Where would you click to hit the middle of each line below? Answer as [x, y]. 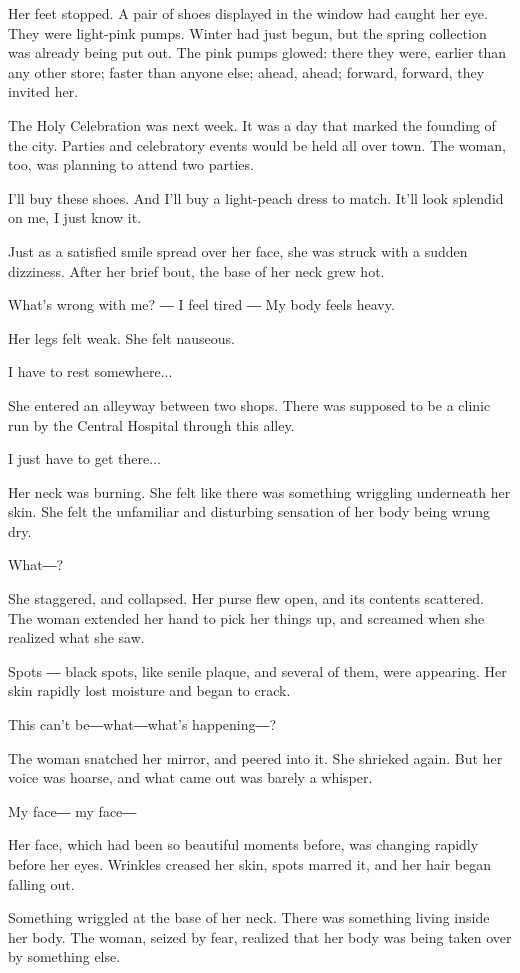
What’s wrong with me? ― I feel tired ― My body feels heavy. [201, 304]
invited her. [43, 91]
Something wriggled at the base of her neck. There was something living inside [249, 917]
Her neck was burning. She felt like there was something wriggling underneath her [259, 491]
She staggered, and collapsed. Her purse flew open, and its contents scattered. [246, 598]
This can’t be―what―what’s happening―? [142, 724]
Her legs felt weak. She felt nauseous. [121, 337]
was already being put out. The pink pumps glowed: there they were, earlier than [257, 52]
